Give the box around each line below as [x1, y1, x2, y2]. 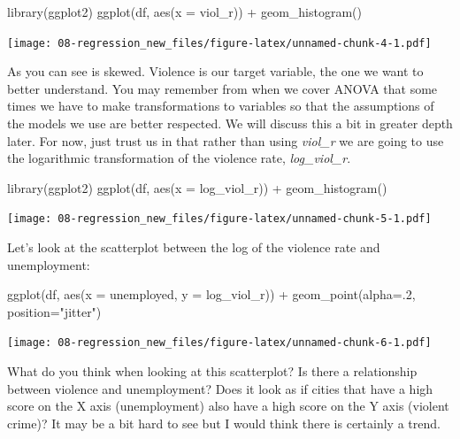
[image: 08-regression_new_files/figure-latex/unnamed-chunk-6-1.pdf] [7, 336, 432, 350]
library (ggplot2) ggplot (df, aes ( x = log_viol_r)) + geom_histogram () [7, 178, 387, 196]
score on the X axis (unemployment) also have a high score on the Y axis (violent [7, 397, 449, 415]
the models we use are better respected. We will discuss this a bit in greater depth [7, 114, 453, 133]
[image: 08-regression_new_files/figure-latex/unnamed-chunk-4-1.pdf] [7, 36, 432, 50]
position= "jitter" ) [7, 302, 102, 320]
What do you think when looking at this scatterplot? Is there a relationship [7, 362, 418, 381]
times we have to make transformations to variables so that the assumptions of [7, 96, 434, 115]
